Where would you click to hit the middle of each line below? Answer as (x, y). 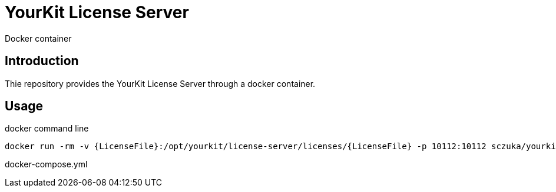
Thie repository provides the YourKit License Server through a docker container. (160, 83)
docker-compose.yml (46, 164)
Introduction (42, 61)
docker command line (47, 129)
